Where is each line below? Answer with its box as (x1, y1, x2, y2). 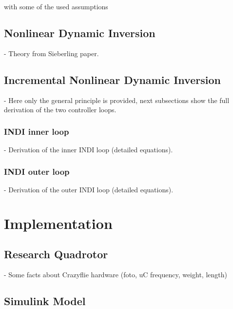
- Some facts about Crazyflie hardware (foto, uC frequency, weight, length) (4, 269, 227, 279)
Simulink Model (4, 293, 86, 308)
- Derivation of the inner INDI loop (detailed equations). (4, 144, 173, 154)
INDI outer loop (4, 165, 70, 177)
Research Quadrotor (4, 247, 108, 262)
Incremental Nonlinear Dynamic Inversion (4, 72, 221, 87)
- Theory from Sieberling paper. (4, 48, 99, 58)
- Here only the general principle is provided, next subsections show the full (4, 95, 230, 105)
